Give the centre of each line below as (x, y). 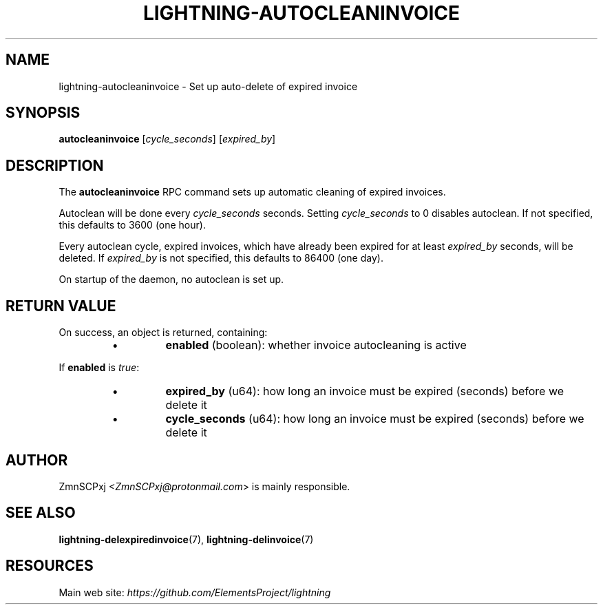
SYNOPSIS (43, 113)
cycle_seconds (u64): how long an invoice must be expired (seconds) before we (375, 419)
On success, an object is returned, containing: (163, 333)
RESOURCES (50, 566)
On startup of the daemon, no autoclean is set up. (171, 280)
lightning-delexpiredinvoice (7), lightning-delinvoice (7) (186, 539)
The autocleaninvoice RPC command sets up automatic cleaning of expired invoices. (252, 192)
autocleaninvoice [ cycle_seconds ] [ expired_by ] (167, 139)
